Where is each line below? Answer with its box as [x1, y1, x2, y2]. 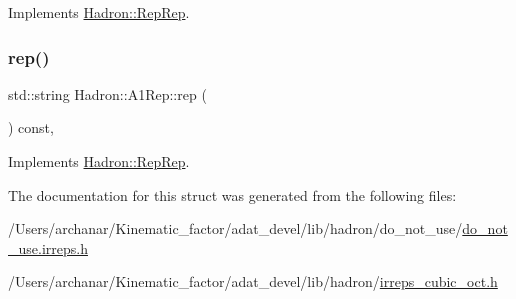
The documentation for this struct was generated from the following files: [8, 184, 457, 205]
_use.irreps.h [8, 237, 88, 258]
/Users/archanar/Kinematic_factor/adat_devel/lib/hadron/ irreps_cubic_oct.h [8, 271, 498, 292]
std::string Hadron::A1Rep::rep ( [8, 83, 207, 104]
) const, [8, 117, 54, 138]
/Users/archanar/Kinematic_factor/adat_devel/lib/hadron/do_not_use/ [8, 218, 463, 239]
